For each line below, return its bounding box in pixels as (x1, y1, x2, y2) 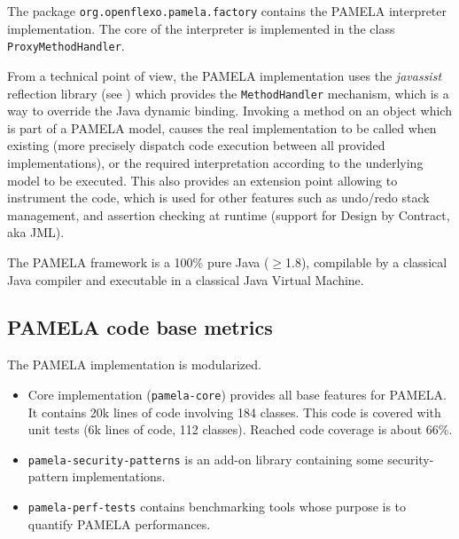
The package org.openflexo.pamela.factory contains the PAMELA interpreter (7, 2, 447, 20)
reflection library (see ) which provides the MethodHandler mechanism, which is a (7, 83, 449, 102)
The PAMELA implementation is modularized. (7, 355, 261, 374)
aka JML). (7, 223, 65, 242)
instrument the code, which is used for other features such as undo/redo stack (7, 188, 430, 207)
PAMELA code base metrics (7, 313, 273, 341)
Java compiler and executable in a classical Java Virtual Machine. (7, 270, 364, 289)
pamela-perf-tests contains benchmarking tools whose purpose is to (27, 496, 407, 515)
